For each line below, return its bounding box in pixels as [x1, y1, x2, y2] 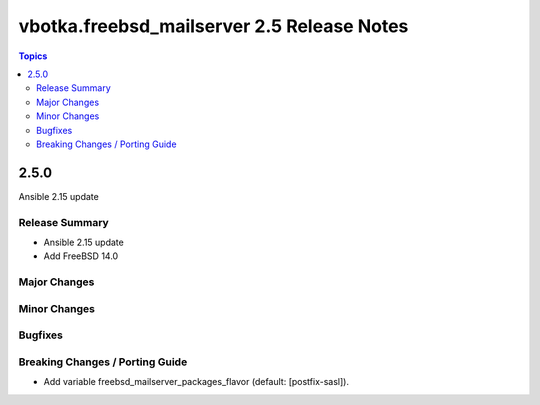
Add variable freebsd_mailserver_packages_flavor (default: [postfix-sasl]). [43, 376, 350, 388]
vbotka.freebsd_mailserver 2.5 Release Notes [18, 15, 409, 37]
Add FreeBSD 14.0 [43, 250, 119, 262]
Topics [18, 50, 48, 62]
